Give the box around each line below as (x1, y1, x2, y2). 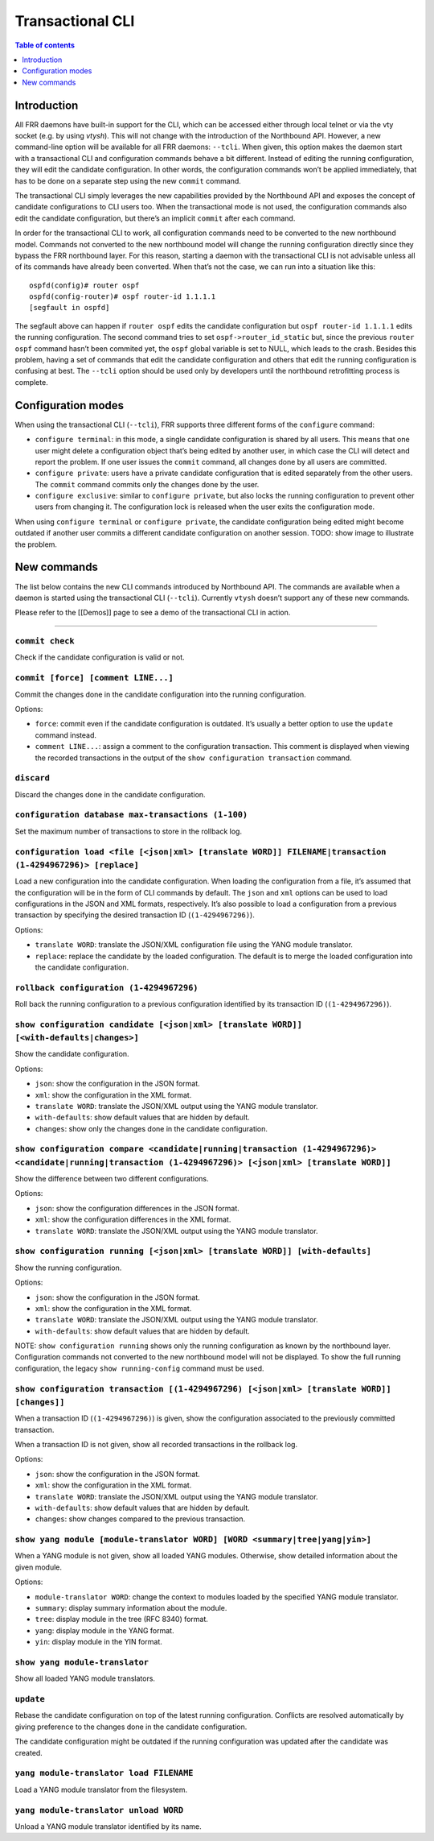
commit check (14, 636, 76, 647)
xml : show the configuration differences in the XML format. (35, 1214, 231, 1224)
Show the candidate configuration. (14, 1049, 129, 1059)
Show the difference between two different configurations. (14, 1174, 209, 1184)
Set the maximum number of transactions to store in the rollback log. (14, 826, 243, 836)
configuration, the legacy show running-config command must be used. (14, 1363, 264, 1373)
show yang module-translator (14, 1657, 149, 1667)
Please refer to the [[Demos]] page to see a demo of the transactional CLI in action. (14, 608, 291, 618)
